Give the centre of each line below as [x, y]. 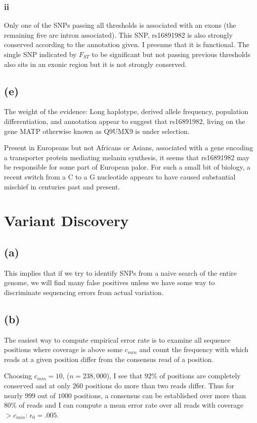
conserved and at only [37, 386]
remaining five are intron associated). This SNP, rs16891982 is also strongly [118, 34]
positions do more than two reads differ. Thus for [160, 386]
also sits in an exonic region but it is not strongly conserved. [96, 64]
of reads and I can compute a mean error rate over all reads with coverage [131, 405]
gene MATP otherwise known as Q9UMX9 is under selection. [97, 131]
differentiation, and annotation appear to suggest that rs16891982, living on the [125, 121]
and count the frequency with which [194, 349]
